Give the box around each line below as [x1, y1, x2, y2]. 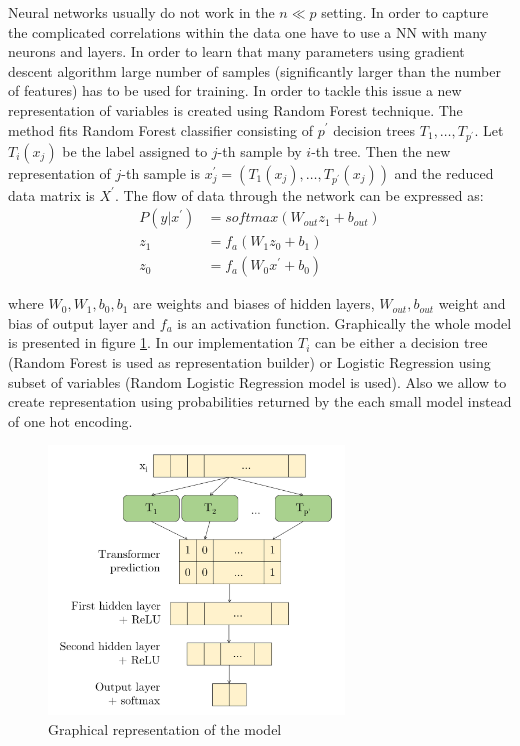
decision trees [333, 119, 416, 140]
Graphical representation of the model [48, 718, 282, 739]
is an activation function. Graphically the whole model [177, 312, 512, 333]
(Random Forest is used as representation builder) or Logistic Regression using [8, 352, 491, 373]
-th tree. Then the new [311, 140, 451, 161]
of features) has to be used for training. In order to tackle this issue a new [8, 80, 462, 101]
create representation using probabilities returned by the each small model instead [8, 391, 512, 412]
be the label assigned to [62, 140, 208, 161]
